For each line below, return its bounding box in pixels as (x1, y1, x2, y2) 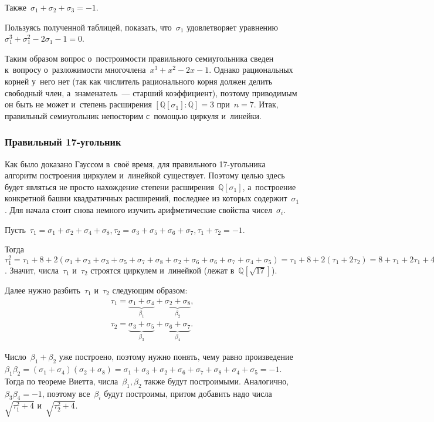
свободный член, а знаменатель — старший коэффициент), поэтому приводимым (5, 86, 297, 99)
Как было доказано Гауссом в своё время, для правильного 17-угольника (5, 157, 266, 170)
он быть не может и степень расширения (5, 98, 152, 110)
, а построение (242, 180, 296, 193)
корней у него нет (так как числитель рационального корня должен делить (5, 75, 273, 87)
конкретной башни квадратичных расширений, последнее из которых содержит (5, 192, 287, 204)
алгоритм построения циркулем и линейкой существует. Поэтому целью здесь (5, 169, 285, 181)
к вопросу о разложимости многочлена (5, 63, 146, 76)
